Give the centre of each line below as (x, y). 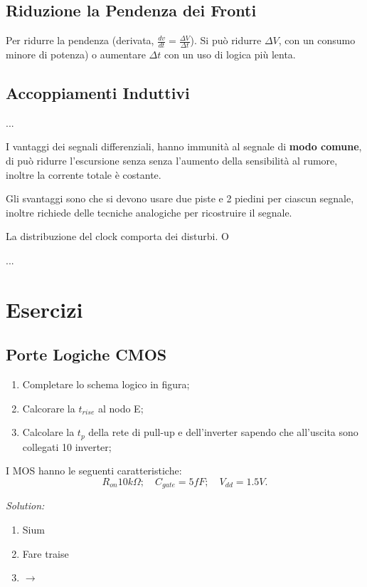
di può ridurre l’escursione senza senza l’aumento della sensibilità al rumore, (172, 161)
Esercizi (44, 309)
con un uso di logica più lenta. (230, 54)
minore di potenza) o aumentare (76, 54)
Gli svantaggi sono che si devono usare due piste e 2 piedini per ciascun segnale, (180, 198)
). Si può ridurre (226, 40)
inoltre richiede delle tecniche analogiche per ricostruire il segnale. (149, 212)
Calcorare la (49, 408)
